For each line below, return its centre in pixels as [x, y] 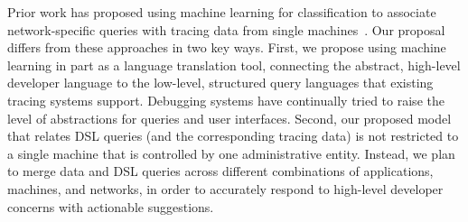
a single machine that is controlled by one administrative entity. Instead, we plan [231, 153]
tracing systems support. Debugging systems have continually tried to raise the [226, 100]
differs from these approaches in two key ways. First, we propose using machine [227, 47]
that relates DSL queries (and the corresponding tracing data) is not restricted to [233, 136]
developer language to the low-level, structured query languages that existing [220, 83]
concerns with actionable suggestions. [111, 206]
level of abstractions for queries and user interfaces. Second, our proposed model [229, 118]
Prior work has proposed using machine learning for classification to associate [222, 12]
